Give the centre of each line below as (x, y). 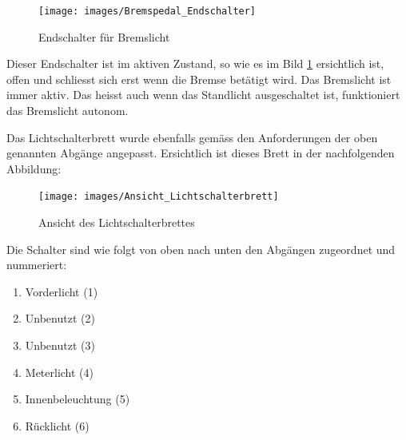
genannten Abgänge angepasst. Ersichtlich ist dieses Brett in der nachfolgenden (201, 153)
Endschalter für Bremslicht (104, 36)
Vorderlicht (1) (62, 291)
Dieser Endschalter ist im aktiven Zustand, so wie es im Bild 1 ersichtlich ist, (195, 63)
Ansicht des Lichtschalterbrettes (117, 222)
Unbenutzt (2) (60, 318)
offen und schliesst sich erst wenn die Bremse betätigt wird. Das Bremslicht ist (199, 79)
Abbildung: (34, 168)
